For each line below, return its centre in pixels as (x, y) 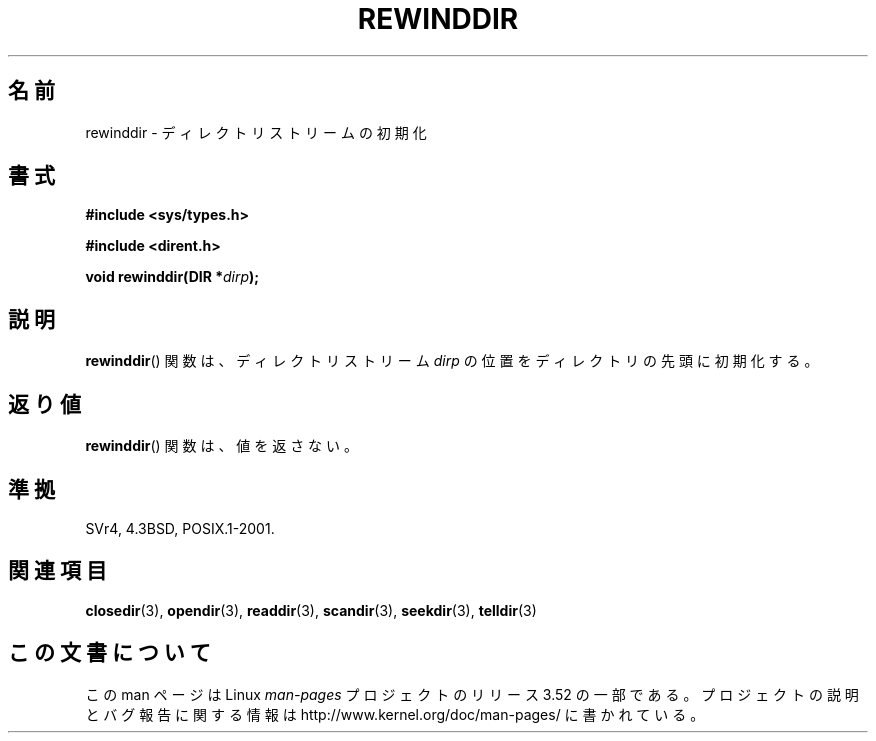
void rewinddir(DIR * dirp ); (172, 277)
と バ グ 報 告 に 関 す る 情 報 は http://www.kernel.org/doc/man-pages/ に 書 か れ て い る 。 (395, 714)
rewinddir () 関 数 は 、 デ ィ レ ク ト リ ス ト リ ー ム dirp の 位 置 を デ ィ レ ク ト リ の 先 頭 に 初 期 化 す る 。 (452, 361)
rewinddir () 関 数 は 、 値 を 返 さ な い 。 (221, 446)
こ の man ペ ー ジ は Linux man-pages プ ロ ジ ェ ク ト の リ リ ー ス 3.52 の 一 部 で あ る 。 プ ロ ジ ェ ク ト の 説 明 (472, 694)
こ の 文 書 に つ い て (109, 653)
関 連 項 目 (57, 571)
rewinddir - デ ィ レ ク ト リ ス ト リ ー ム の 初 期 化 (256, 132)
